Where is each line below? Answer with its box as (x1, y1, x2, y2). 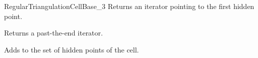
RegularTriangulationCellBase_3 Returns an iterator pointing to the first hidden (4, 1, 254, 11)
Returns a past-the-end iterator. (4, 27, 103, 38)
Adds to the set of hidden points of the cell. (4, 44, 139, 54)
